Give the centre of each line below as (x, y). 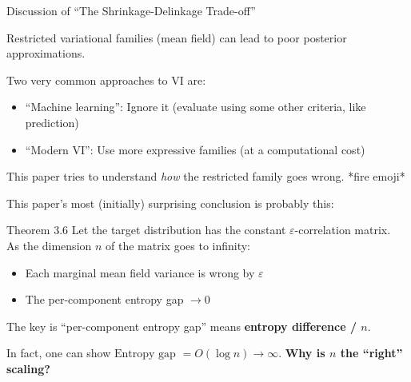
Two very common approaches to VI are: (106, 80)
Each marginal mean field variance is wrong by (140, 272)
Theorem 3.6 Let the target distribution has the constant (146, 230)
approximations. (46, 53)
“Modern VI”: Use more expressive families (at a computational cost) (195, 149)
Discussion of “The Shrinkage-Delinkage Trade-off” (131, 10)
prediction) (52, 122)
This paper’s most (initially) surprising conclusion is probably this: (170, 203)
